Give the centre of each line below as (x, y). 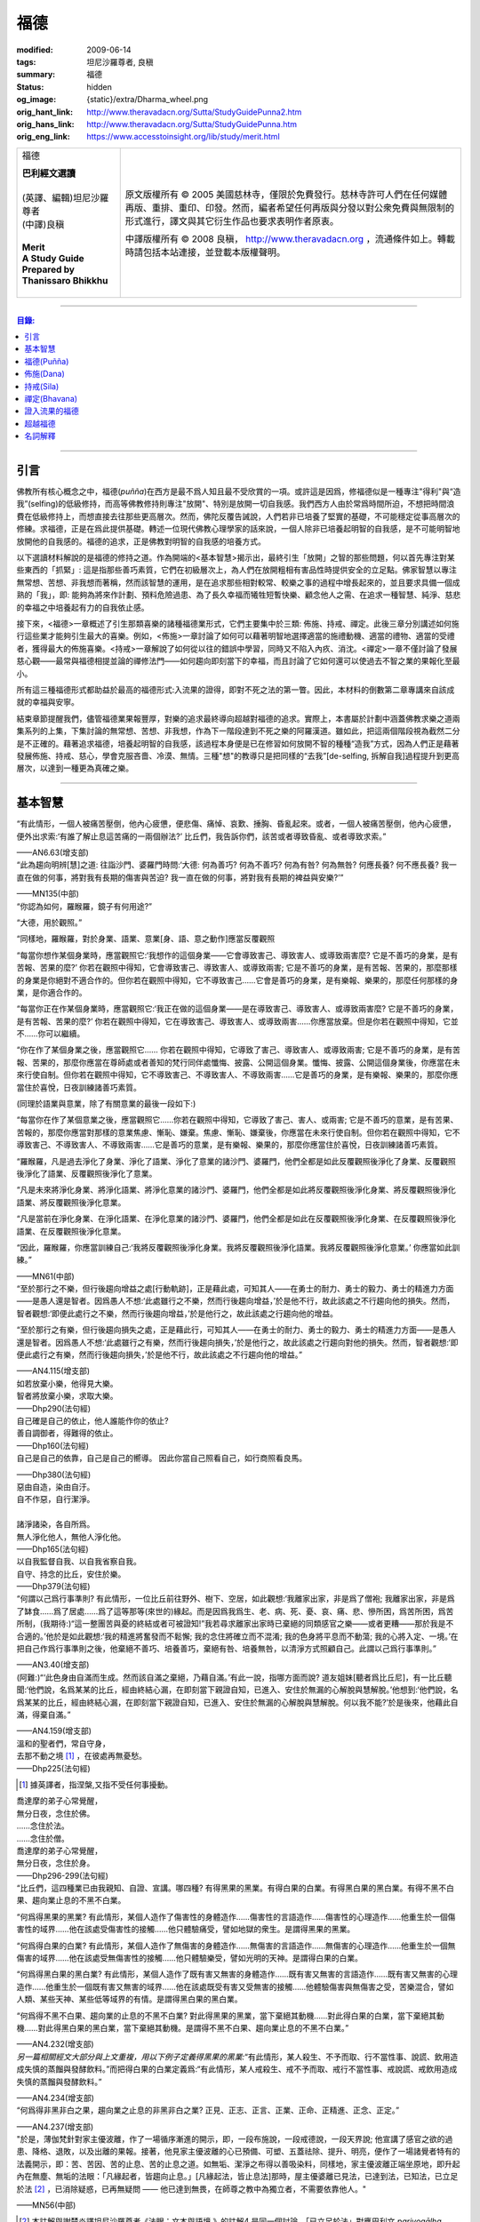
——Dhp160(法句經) (52, 1445)
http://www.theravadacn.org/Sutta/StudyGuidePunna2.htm (194, 112)
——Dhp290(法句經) (54, 1408)
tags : (26, 61)
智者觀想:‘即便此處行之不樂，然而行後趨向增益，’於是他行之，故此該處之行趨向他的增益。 (177, 1313)
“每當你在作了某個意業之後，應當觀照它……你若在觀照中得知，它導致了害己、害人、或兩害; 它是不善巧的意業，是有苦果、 (237, 1120)
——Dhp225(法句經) (53, 1768)
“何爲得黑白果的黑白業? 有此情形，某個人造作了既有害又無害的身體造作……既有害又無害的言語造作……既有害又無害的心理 (237, 1974)
